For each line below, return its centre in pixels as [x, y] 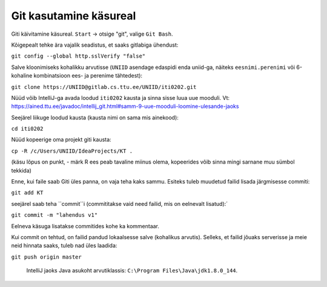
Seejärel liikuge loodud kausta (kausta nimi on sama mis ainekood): [95, 117]
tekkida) [21, 170]
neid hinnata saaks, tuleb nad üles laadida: [64, 246]
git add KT [27, 193]
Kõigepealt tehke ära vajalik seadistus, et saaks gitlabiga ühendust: [95, 45]
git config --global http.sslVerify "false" [78, 56]
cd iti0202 [27, 129]
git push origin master [46, 257]
